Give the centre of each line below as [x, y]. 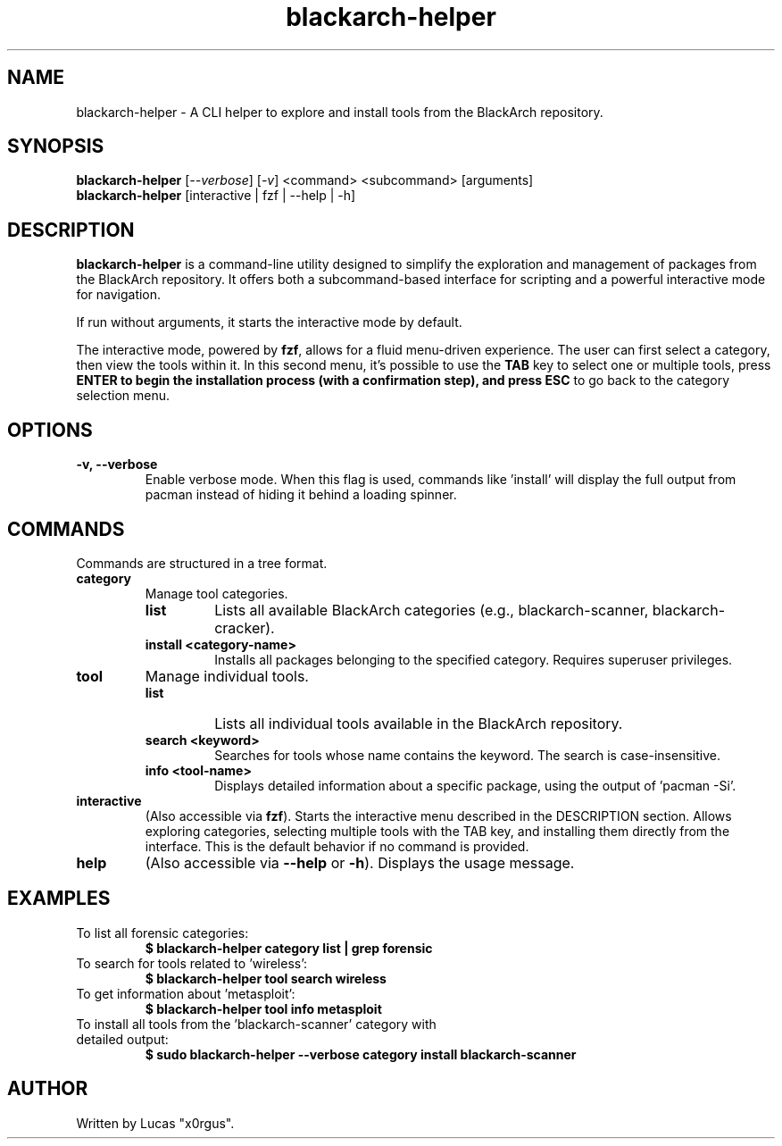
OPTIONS [50, 430]
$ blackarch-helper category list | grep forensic [289, 948]
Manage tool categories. [216, 593]
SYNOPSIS [56, 146]
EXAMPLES [59, 899]
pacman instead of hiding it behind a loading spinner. [301, 495]
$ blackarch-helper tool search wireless [266, 978]
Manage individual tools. [227, 676]
